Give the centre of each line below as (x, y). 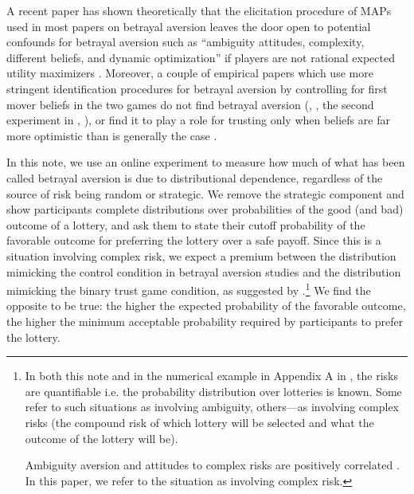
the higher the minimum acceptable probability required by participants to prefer (205, 321)
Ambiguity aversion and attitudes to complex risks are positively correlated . (212, 465)
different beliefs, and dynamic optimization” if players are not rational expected (201, 57)
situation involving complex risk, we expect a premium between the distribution (201, 255)
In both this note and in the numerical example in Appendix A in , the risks (211, 376)
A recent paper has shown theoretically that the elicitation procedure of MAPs (199, 10)
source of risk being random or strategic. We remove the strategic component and (205, 193)
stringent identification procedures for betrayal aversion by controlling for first (197, 88)
